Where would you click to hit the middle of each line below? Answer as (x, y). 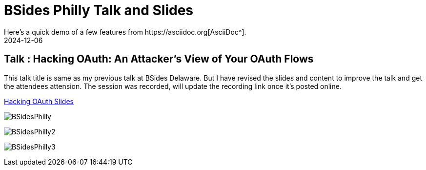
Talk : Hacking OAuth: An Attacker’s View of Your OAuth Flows (159, 59)
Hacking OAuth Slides (39, 101)
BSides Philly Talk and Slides (99, 10)
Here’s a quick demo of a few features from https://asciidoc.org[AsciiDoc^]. (125, 32)
